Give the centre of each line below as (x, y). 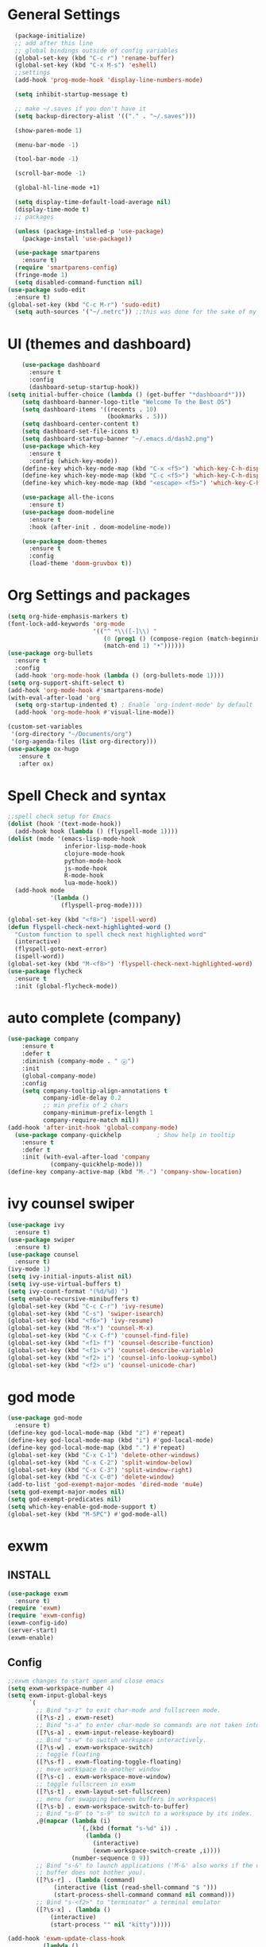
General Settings (64, 15)
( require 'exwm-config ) (47, 1616)
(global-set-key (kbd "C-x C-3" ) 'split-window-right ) (100, 1470)
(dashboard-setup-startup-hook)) (84, 387)
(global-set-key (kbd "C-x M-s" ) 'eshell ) (86, 65)
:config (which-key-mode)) (73, 461)
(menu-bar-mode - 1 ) (47, 145)
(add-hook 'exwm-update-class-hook (66, 1939)
